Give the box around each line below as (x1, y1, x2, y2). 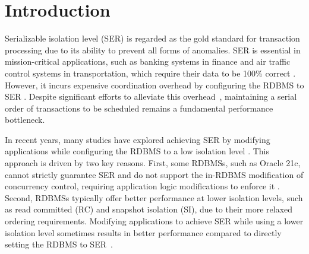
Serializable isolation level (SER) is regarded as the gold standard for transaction (5, 32, 300, 45)
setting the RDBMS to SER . (5, 238, 113, 250)
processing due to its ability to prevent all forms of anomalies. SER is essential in (5, 43, 301, 56)
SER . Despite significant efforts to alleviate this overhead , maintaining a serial (5, 90, 297, 103)
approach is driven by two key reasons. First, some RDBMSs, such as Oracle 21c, (5, 157, 301, 169)
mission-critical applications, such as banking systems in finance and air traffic (5, 55, 291, 68)
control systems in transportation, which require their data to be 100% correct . (5, 66, 296, 79)
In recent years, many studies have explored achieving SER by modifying (5, 133, 270, 145)
